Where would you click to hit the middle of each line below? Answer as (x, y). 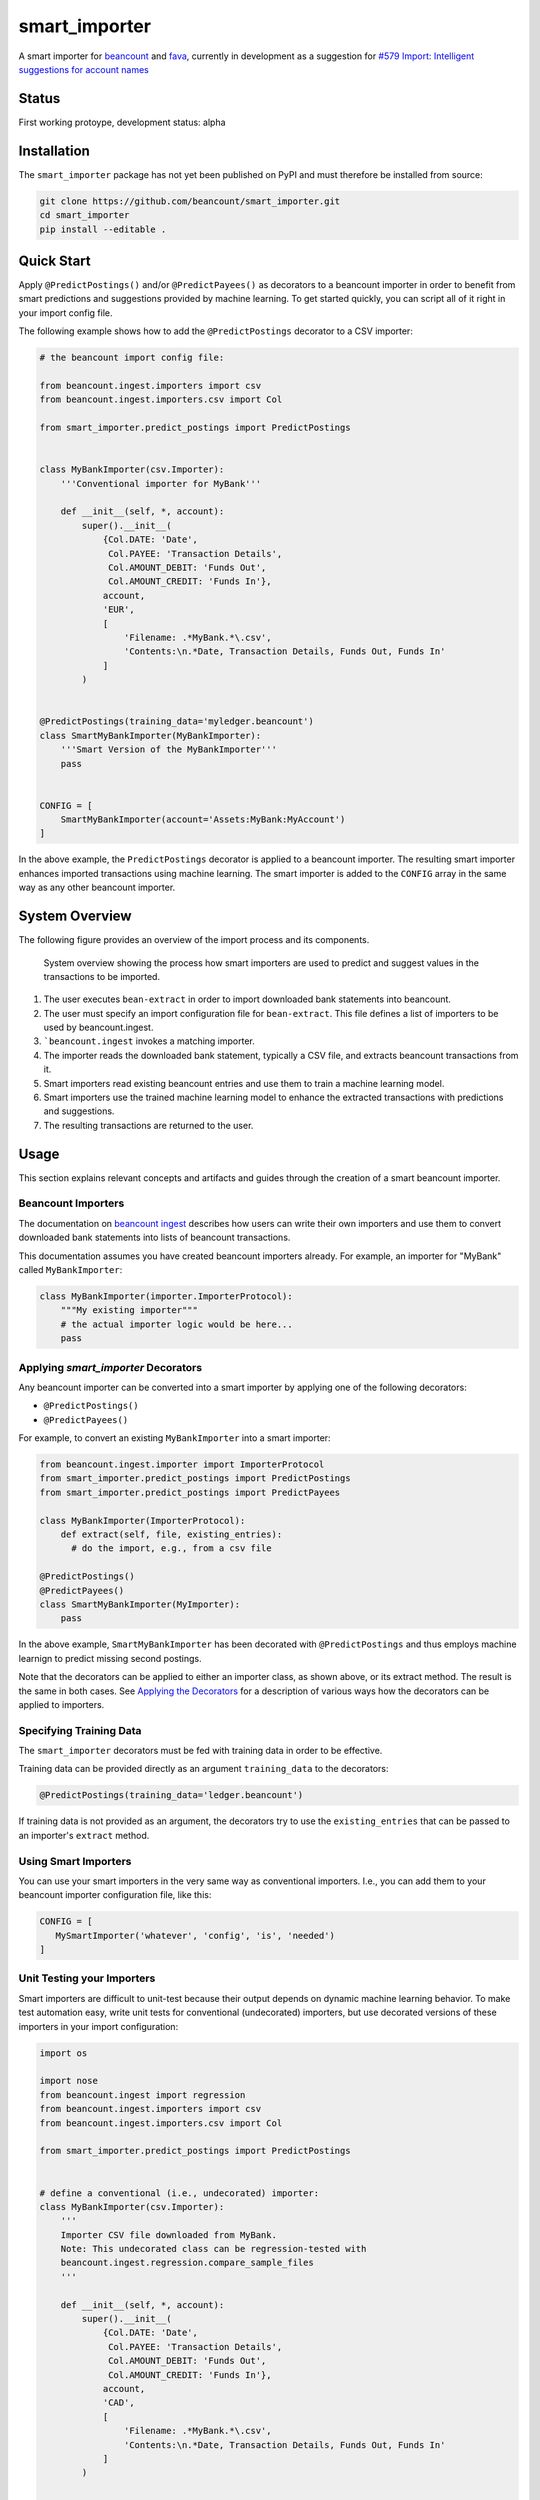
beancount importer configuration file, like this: (115, 1895)
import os (63, 2053)
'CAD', (118, 2403)
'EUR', (118, 609)
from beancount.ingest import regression (142, 2094)
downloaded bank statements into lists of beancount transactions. (154, 1237)
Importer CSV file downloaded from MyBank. (168, 2234)
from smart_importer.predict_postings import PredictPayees (190, 1492)
